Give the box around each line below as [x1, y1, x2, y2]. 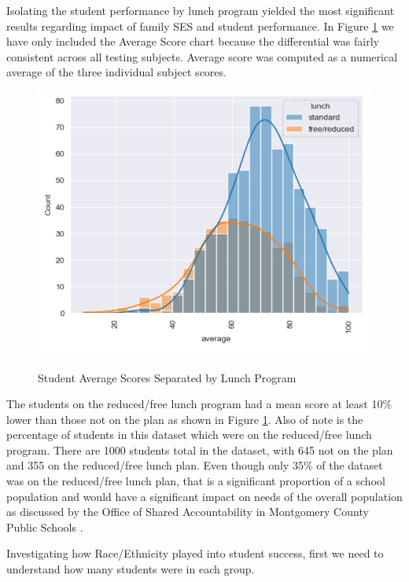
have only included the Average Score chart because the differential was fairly [6, 33, 379, 50]
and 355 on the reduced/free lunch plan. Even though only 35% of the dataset [6, 457, 383, 473]
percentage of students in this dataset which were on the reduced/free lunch [6, 426, 372, 443]
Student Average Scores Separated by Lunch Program [38, 369, 297, 385]
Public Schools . [6, 518, 83, 535]
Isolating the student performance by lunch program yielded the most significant [6, 2, 395, 18]
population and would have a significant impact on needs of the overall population [6, 488, 403, 504]
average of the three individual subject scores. [6, 64, 227, 80]
